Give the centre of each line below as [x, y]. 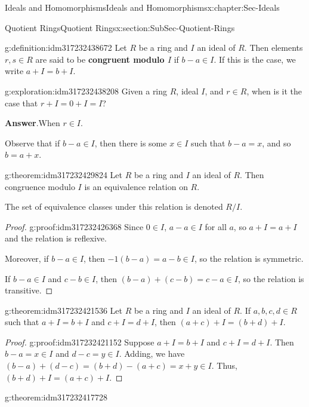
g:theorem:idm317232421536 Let [64, 310]
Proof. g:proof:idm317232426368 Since [74, 226]
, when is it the [274, 91]
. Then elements [274, 48]
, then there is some [131, 143]
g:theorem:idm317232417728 [56, 397]
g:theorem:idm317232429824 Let [64, 174]
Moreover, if [27, 258]
